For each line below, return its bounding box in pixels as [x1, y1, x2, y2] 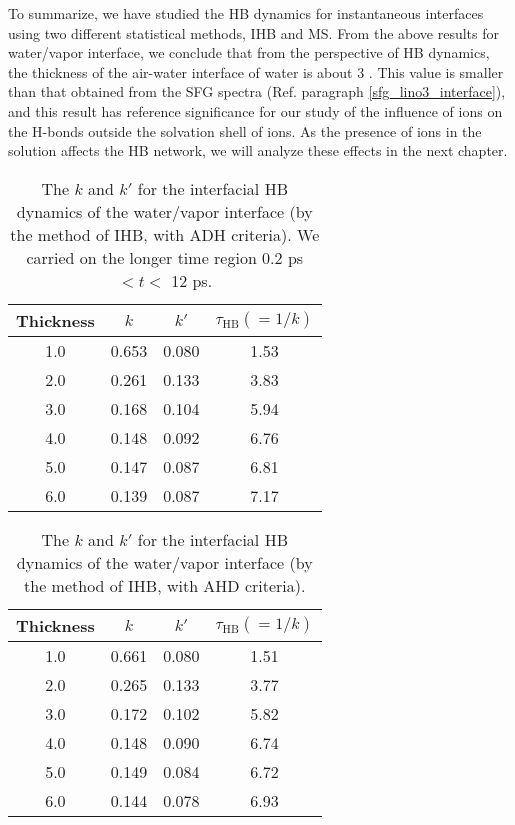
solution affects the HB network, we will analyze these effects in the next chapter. [8, 140, 508, 161]
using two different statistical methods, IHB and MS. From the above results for [8, 22, 499, 43]
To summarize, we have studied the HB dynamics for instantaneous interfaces [8, 3, 484, 23]
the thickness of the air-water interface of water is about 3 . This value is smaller [8, 61, 504, 82]
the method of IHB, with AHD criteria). [24, 573, 306, 597]
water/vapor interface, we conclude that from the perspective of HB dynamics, [8, 42, 490, 63]
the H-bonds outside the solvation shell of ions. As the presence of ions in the [8, 120, 482, 141]
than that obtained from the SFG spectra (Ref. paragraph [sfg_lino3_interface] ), [8, 81, 506, 102]
